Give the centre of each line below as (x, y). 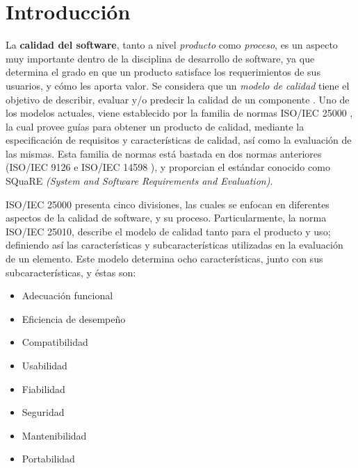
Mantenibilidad (54, 435)
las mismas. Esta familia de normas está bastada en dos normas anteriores (164, 153)
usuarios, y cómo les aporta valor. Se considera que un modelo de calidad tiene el (178, 85)
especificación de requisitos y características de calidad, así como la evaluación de (179, 140)
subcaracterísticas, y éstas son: (71, 272)
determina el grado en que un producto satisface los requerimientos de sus (163, 72)
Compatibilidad (55, 342)
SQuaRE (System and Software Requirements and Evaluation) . (139, 181)
